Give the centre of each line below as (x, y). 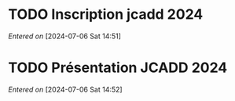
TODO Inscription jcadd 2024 (106, 14)
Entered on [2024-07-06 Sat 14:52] (66, 89)
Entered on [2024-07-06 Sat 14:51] (65, 36)
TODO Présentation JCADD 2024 (118, 68)
